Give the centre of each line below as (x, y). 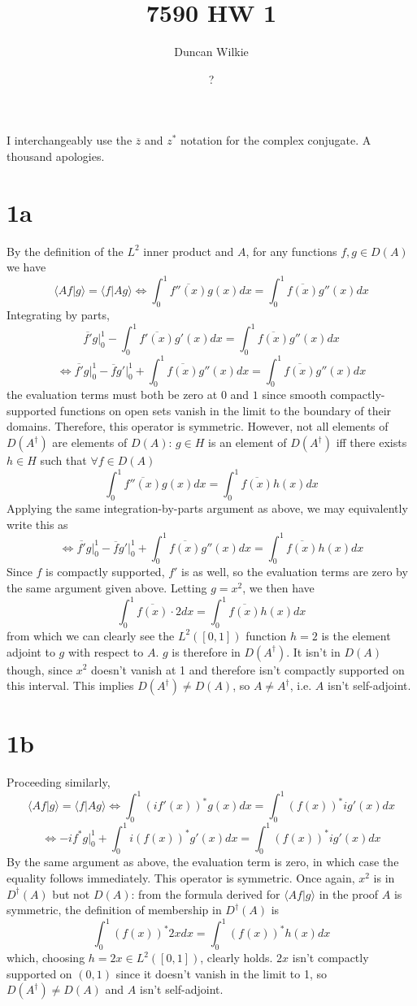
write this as (37, 524)
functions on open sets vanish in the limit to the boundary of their (226, 410)
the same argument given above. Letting (107, 588)
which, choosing (46, 958)
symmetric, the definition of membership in (114, 910)
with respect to (106, 651)
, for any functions (291, 251)
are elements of (90, 442)
